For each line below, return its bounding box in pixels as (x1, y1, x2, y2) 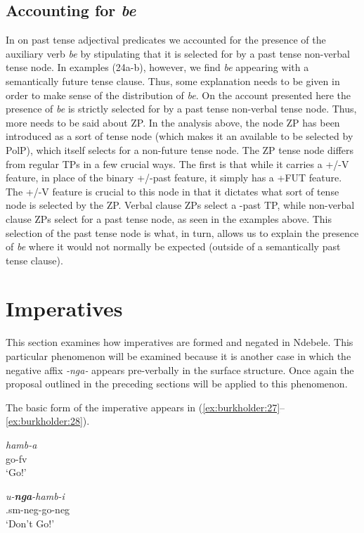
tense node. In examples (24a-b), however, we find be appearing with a (6, 60, 309, 75)
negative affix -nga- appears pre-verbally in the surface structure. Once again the (6, 362, 354, 377)
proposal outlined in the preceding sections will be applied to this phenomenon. (6, 376, 348, 391)
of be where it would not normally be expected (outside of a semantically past (6, 239, 341, 254)
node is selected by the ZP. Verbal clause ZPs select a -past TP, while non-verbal (6, 198, 355, 212)
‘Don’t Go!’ (6, 515, 55, 530)
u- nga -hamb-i (6, 488, 65, 503)
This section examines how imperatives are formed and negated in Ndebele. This (6, 335, 353, 349)
